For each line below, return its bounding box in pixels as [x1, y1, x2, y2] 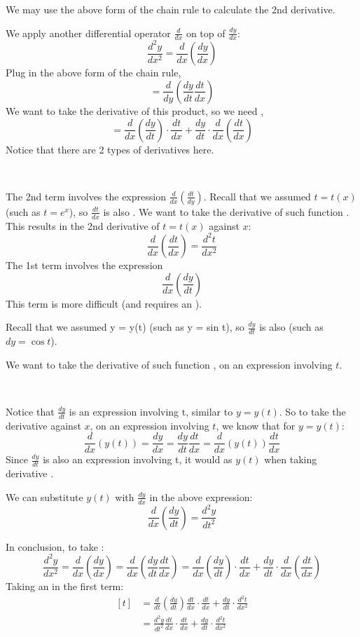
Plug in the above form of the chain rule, [6, 65, 181, 80]
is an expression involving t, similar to [69, 404, 233, 418]
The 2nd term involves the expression [6, 189, 166, 203]
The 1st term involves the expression [6, 258, 163, 273]
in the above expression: [149, 489, 253, 504]
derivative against [6, 418, 81, 432]
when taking [264, 452, 317, 467]
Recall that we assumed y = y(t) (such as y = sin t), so [6, 320, 244, 334]
